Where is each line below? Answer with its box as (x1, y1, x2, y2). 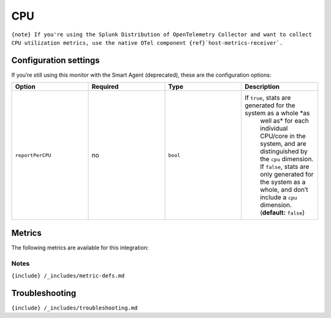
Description (244, 83, 280, 91)
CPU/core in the (259, 132, 306, 140)
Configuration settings (11, 55, 101, 66)
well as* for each (259, 116, 309, 125)
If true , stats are (244, 94, 291, 102)
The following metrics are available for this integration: (11, 244, 149, 251)
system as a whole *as (244, 109, 310, 118)
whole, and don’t (259, 186, 309, 194)
